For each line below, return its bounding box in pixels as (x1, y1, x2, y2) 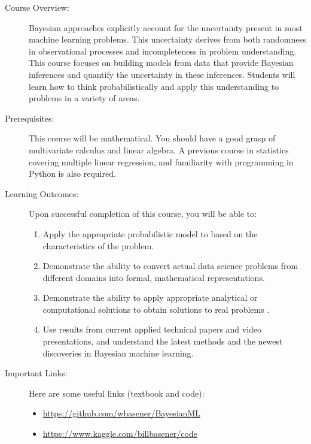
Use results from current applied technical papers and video (42, 323, 262, 336)
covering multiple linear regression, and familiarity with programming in (29, 155, 294, 168)
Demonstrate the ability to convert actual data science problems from (42, 259, 298, 272)
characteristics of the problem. (42, 239, 154, 252)
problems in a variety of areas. (29, 92, 140, 104)
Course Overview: (5, 1, 69, 13)
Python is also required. (29, 167, 116, 180)
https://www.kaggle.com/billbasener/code (42, 427, 197, 440)
